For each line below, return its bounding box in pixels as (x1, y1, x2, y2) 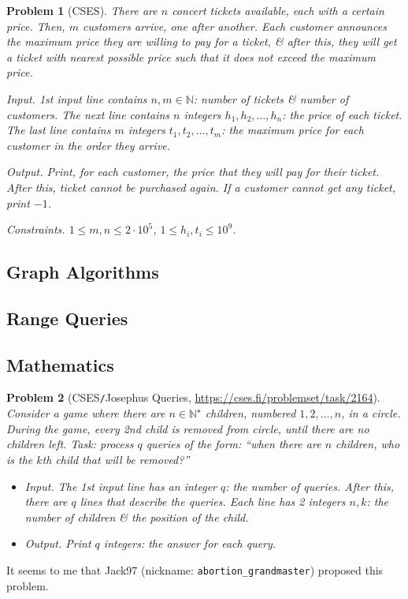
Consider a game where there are (6, 405, 165, 421)
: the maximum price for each (221, 122, 364, 138)
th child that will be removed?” (42, 451, 190, 467)
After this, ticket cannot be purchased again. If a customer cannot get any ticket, (6, 178, 396, 195)
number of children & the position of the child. (24, 508, 249, 525)
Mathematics (6, 352, 114, 376)
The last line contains (6, 122, 111, 138)
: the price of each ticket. (282, 106, 402, 122)
